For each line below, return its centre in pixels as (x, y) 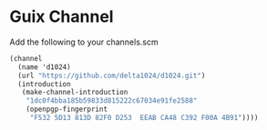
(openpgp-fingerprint (67, 110)
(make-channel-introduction (75, 93)
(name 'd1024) (44, 67)
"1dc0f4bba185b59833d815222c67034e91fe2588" (112, 101)
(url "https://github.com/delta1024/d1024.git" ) (112, 75)
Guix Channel (62, 17)
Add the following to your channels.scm (84, 42)
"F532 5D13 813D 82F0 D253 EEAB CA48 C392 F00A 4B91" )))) (144, 118)
